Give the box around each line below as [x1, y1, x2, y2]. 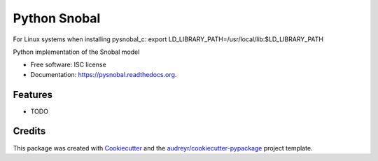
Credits [13, 125, 46, 137]
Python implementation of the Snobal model [13, 48, 140, 56]
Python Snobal [13, 10, 101, 26]
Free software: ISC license [30, 60, 106, 69]
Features [13, 88, 52, 101]
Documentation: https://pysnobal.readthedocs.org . [30, 70, 177, 78]
